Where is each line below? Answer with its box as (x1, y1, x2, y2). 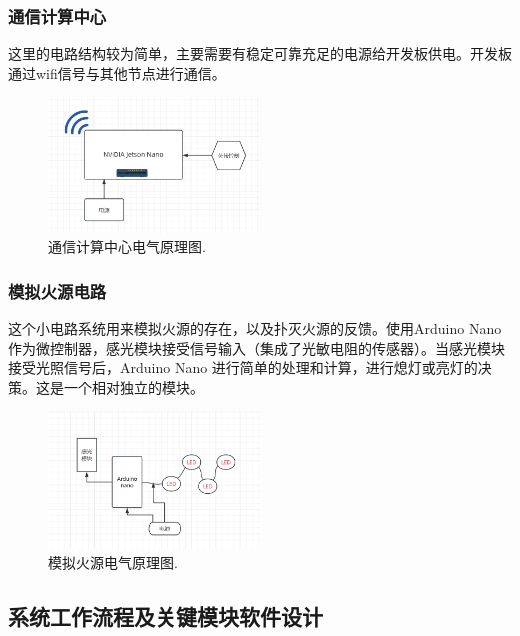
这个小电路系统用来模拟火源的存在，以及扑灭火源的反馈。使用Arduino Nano (8, 317, 502, 338)
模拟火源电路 (8, 278, 107, 303)
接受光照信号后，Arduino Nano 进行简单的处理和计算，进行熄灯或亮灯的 (8, 357, 478, 378)
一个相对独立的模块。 (63, 376, 204, 397)
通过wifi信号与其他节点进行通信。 (8, 62, 226, 83)
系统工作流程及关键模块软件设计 (8, 601, 323, 632)
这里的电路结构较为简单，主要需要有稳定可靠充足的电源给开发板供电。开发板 (8, 43, 512, 64)
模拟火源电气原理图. (48, 552, 178, 573)
